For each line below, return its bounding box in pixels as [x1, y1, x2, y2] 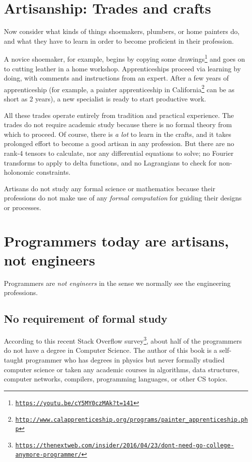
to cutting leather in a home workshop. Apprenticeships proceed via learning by [4, 63, 241, 73]
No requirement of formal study [4, 311, 168, 326]
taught [4, 355, 24, 365]
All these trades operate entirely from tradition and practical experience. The [4, 110, 234, 120]
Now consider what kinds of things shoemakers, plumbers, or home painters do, [4, 26, 240, 36]
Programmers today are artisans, [4, 231, 229, 250]
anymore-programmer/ [15, 451, 81, 459]
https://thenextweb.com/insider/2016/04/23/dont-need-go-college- [15, 442, 234, 449]
